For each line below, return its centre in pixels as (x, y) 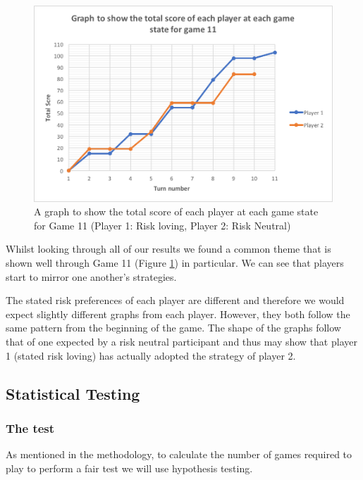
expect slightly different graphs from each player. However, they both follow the (178, 314)
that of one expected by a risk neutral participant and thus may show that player (181, 341)
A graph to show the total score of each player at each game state (176, 211)
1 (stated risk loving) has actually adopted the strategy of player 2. (151, 355)
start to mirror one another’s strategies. (91, 276)
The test (30, 428)
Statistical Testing (73, 393)
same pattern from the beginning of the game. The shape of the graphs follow (173, 328)
